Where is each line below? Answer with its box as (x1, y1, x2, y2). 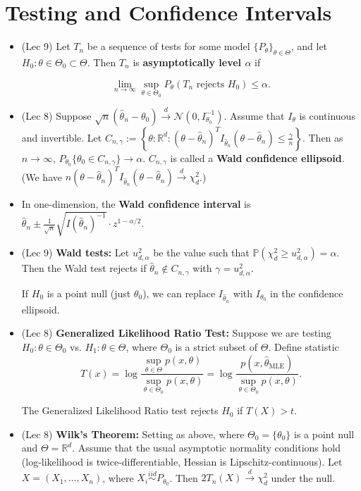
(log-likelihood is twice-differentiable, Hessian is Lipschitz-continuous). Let (21, 454, 343, 468)
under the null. (271, 470, 336, 485)
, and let (290, 39, 328, 54)
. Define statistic (268, 339, 339, 354)
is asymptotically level (133, 54, 242, 69)
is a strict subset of (175, 339, 258, 354)
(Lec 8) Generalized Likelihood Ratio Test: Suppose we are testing (21, 325, 331, 340)
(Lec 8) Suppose (21, 108, 92, 123)
